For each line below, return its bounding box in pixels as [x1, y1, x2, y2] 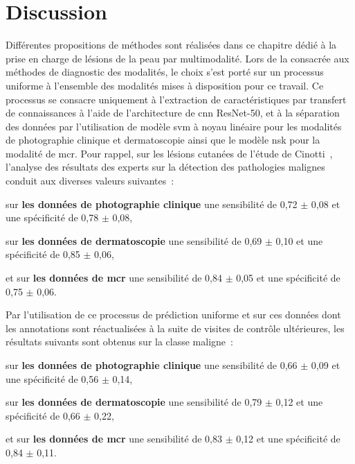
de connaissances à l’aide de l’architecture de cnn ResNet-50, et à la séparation [6, 105, 340, 120]
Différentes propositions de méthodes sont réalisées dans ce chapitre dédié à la [6, 37, 337, 52]
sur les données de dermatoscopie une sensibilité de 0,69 [6, 233, 262, 248]
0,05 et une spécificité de [236, 270, 340, 285]
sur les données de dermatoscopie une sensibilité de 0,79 [6, 395, 262, 409]
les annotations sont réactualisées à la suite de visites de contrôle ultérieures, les [6, 320, 345, 335]
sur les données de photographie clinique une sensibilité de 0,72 [6, 196, 298, 211]
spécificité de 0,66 [6, 408, 80, 422]
